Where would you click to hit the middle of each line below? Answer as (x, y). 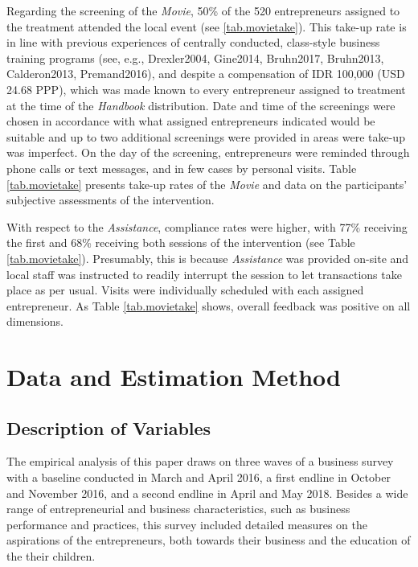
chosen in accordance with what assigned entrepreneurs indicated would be (191, 121)
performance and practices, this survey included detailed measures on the (187, 524)
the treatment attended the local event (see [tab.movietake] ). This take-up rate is (207, 26)
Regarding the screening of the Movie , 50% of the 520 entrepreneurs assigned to (203, 10)
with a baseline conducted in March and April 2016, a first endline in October (199, 477)
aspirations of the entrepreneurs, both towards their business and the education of (209, 540)
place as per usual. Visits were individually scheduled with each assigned (185, 290)
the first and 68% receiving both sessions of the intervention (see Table (181, 242)
